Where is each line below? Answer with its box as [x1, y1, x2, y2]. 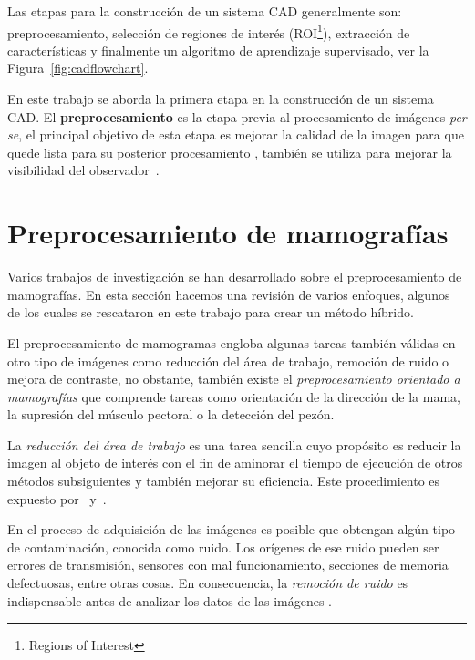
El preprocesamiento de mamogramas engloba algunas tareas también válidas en [7, 333, 456, 352]
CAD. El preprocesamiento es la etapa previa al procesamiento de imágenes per [7, 107, 467, 126]
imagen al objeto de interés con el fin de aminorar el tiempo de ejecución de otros [7, 453, 463, 472]
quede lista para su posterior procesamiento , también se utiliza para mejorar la [7, 142, 452, 161]
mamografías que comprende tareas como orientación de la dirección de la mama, [7, 387, 460, 406]
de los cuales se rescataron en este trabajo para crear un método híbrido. [7, 303, 414, 322]
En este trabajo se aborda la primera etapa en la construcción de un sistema [7, 89, 434, 108]
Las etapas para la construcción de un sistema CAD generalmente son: [7, 2, 402, 20]
